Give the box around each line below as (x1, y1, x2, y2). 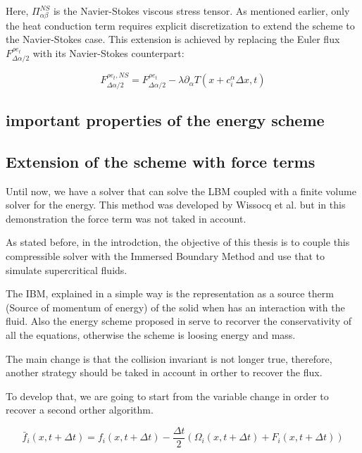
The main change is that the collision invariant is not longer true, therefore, (6, 351, 332, 366)
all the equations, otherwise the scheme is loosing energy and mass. (6, 327, 296, 342)
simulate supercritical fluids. (6, 262, 127, 277)
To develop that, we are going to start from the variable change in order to (6, 388, 329, 403)
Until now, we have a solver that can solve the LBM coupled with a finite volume (6, 183, 356, 198)
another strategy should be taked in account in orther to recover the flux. (6, 365, 323, 380)
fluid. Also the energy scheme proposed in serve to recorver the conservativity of (6, 314, 352, 328)
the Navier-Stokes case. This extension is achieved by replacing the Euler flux (6, 32, 340, 46)
